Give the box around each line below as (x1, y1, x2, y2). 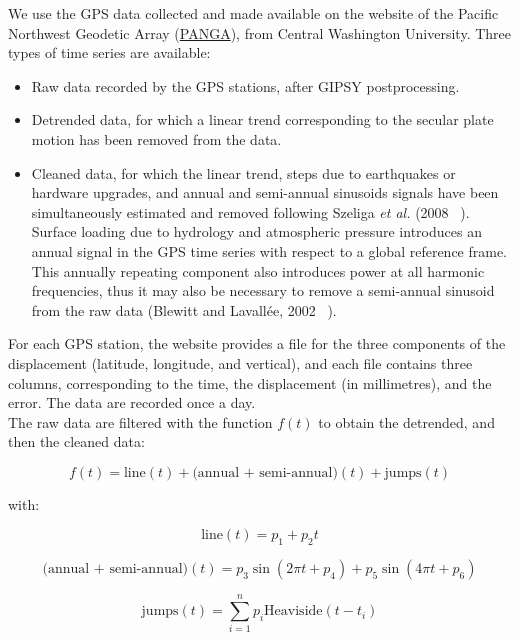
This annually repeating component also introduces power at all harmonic (31, 260, 485, 281)
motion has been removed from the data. (31, 128, 282, 149)
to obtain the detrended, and (318, 411, 495, 432)
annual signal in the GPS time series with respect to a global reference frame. (31, 240, 508, 261)
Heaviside (264, 604, 323, 619)
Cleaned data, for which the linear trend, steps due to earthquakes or (31, 162, 456, 183)
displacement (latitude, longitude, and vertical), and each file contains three (8, 352, 473, 373)
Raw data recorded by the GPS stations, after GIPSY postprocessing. (31, 75, 460, 96)
